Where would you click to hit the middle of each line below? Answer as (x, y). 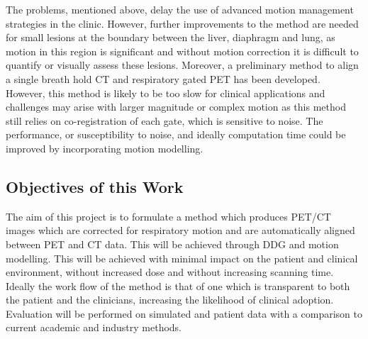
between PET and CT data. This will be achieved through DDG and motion (172, 244)
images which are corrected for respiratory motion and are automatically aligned (180, 230)
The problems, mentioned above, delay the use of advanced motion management (180, 9)
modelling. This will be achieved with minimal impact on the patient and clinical (182, 258)
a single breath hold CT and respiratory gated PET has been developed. (163, 78)
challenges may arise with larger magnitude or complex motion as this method (176, 107)
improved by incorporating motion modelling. (105, 148)
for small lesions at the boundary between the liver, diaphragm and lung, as (171, 37)
